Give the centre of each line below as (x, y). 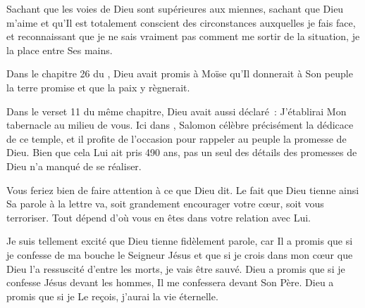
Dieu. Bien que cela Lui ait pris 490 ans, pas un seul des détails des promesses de (182, 152)
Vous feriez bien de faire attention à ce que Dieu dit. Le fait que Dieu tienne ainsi (183, 190)
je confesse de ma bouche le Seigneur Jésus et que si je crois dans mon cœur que (180, 254)
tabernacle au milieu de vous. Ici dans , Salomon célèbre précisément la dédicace (180, 125)
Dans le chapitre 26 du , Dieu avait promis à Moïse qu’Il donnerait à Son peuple (180, 73)
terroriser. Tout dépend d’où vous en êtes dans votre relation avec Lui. (159, 217)
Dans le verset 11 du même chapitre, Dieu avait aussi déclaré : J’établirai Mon (177, 111)
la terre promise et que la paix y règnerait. (98, 87)
